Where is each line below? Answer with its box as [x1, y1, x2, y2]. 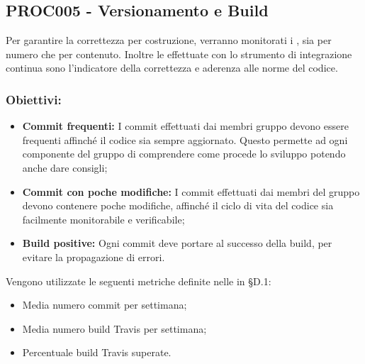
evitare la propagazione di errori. [22, 249, 165, 264]
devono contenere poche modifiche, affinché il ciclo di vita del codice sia [22, 198, 334, 213]
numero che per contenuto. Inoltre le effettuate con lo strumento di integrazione [6, 46, 352, 61]
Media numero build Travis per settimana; [22, 321, 207, 336]
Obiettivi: [6, 90, 62, 108]
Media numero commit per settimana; [22, 297, 187, 312]
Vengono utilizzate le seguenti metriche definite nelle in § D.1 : [6, 273, 271, 288]
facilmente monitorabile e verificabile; [22, 211, 185, 226]
